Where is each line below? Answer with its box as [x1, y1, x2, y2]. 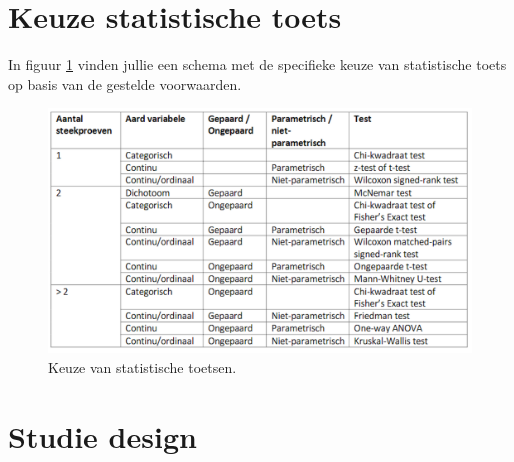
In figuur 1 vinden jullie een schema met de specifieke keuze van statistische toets [8, 54, 507, 75]
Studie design [8, 415, 197, 456]
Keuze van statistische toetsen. [48, 357, 237, 378]
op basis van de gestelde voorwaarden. [8, 73, 242, 94]
